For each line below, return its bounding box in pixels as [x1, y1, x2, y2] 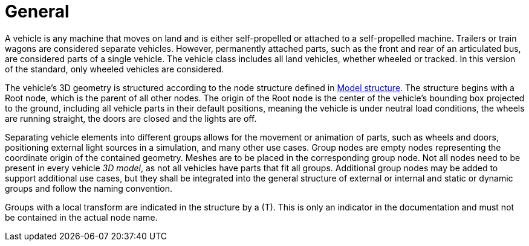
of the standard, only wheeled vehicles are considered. [5, 63, 224, 74]
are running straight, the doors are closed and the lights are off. [5, 113, 257, 124]
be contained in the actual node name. [5, 212, 158, 222]
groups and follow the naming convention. [5, 183, 173, 194]
